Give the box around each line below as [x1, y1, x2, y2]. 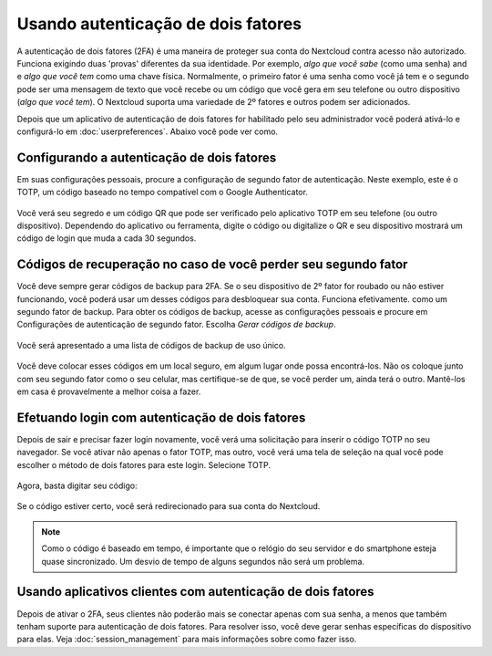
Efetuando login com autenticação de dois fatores [16, 410, 306, 425]
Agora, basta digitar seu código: [16, 480, 138, 492]
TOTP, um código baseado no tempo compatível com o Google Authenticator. [16, 187, 309, 198]
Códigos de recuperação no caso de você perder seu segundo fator [16, 256, 408, 273]
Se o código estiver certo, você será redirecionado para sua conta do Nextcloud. [16, 501, 321, 512]
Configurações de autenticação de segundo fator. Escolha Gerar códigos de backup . [16, 319, 336, 330]
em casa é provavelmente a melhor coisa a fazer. [16, 386, 201, 397]
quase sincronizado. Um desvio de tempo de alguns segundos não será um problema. [41, 556, 364, 567]
